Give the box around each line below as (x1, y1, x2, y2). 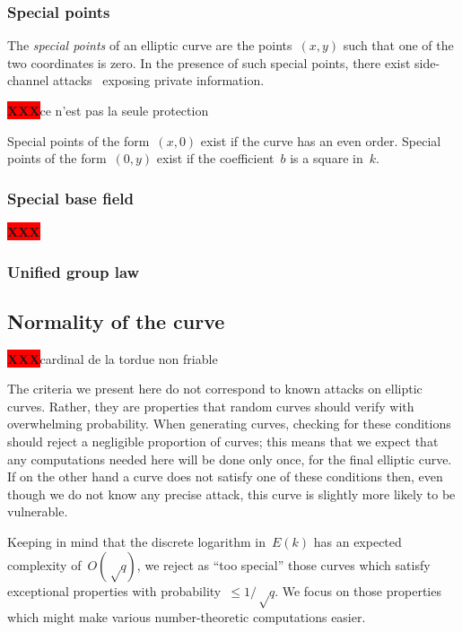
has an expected (313, 532, 402, 550)
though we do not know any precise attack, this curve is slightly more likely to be (7, 484, 456, 503)
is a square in (290, 149, 363, 168)
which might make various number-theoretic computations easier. (7, 607, 366, 626)
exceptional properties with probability (7, 581, 222, 600)
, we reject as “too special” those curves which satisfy (136, 555, 431, 574)
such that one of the (343, 36, 454, 55)
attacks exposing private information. (52, 71, 265, 90)
